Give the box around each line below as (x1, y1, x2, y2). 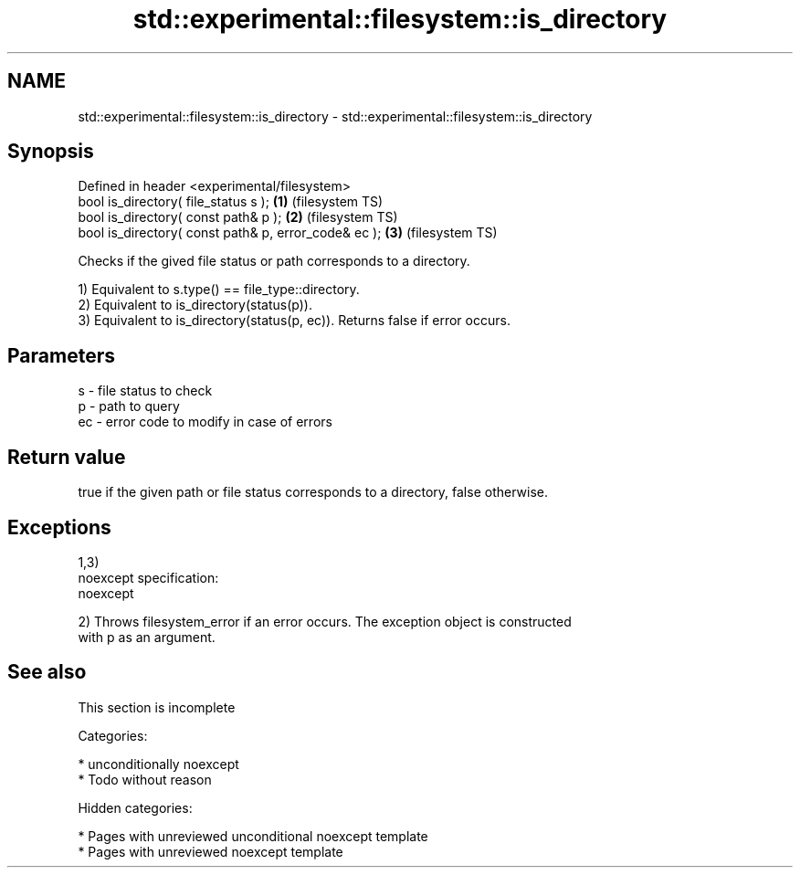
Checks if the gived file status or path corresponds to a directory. (78, 253, 470, 269)
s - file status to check (78, 383, 213, 399)
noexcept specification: (78, 569, 219, 585)
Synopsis (7, 140, 94, 163)
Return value (7, 445, 126, 469)
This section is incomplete (78, 699, 236, 715)
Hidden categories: (78, 799, 193, 816)
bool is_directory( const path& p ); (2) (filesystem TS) (78, 209, 398, 226)
